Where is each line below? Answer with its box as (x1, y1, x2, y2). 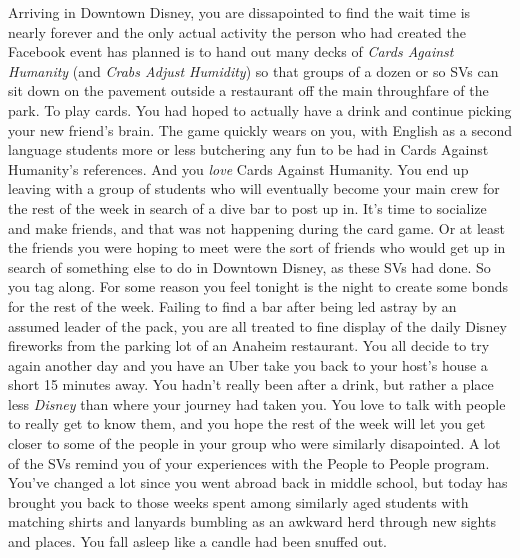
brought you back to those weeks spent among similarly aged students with (8, 491, 469, 512)
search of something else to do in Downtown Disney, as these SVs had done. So (8, 256, 491, 277)
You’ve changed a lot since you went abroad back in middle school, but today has (8, 472, 508, 493)
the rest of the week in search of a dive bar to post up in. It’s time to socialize (8, 197, 487, 218)
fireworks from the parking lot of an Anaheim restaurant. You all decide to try (8, 335, 490, 356)
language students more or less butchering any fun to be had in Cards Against (8, 139, 489, 160)
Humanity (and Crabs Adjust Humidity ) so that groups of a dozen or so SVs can (8, 60, 499, 81)
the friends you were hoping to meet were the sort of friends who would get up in (8, 237, 506, 258)
